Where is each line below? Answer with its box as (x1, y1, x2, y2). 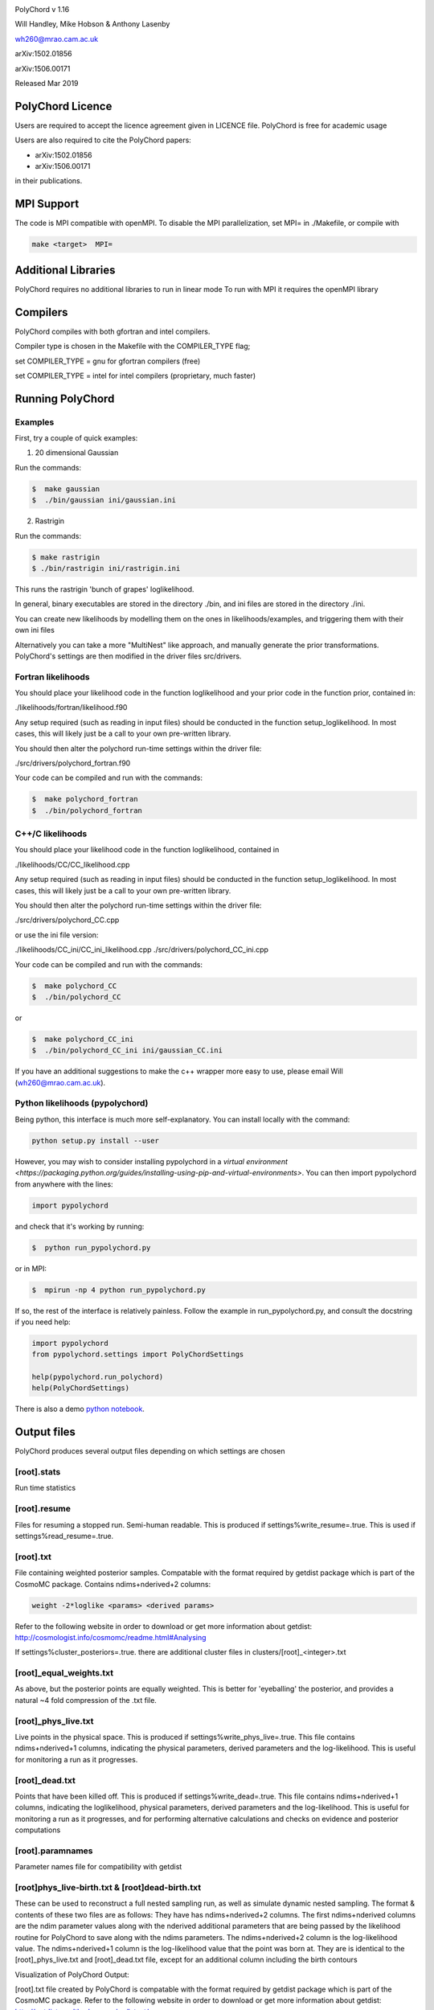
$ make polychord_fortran (31, 794, 138, 804)
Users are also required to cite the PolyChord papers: (14, 135, 192, 145)
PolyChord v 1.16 (14, 5, 70, 14)
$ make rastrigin (31, 552, 100, 562)
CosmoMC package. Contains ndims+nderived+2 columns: (14, 1579, 211, 1589)
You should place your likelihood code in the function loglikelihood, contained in (14, 845, 280, 855)
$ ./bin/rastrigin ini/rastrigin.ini (31, 564, 181, 572)
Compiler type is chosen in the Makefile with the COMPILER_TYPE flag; (14, 342, 251, 351)
